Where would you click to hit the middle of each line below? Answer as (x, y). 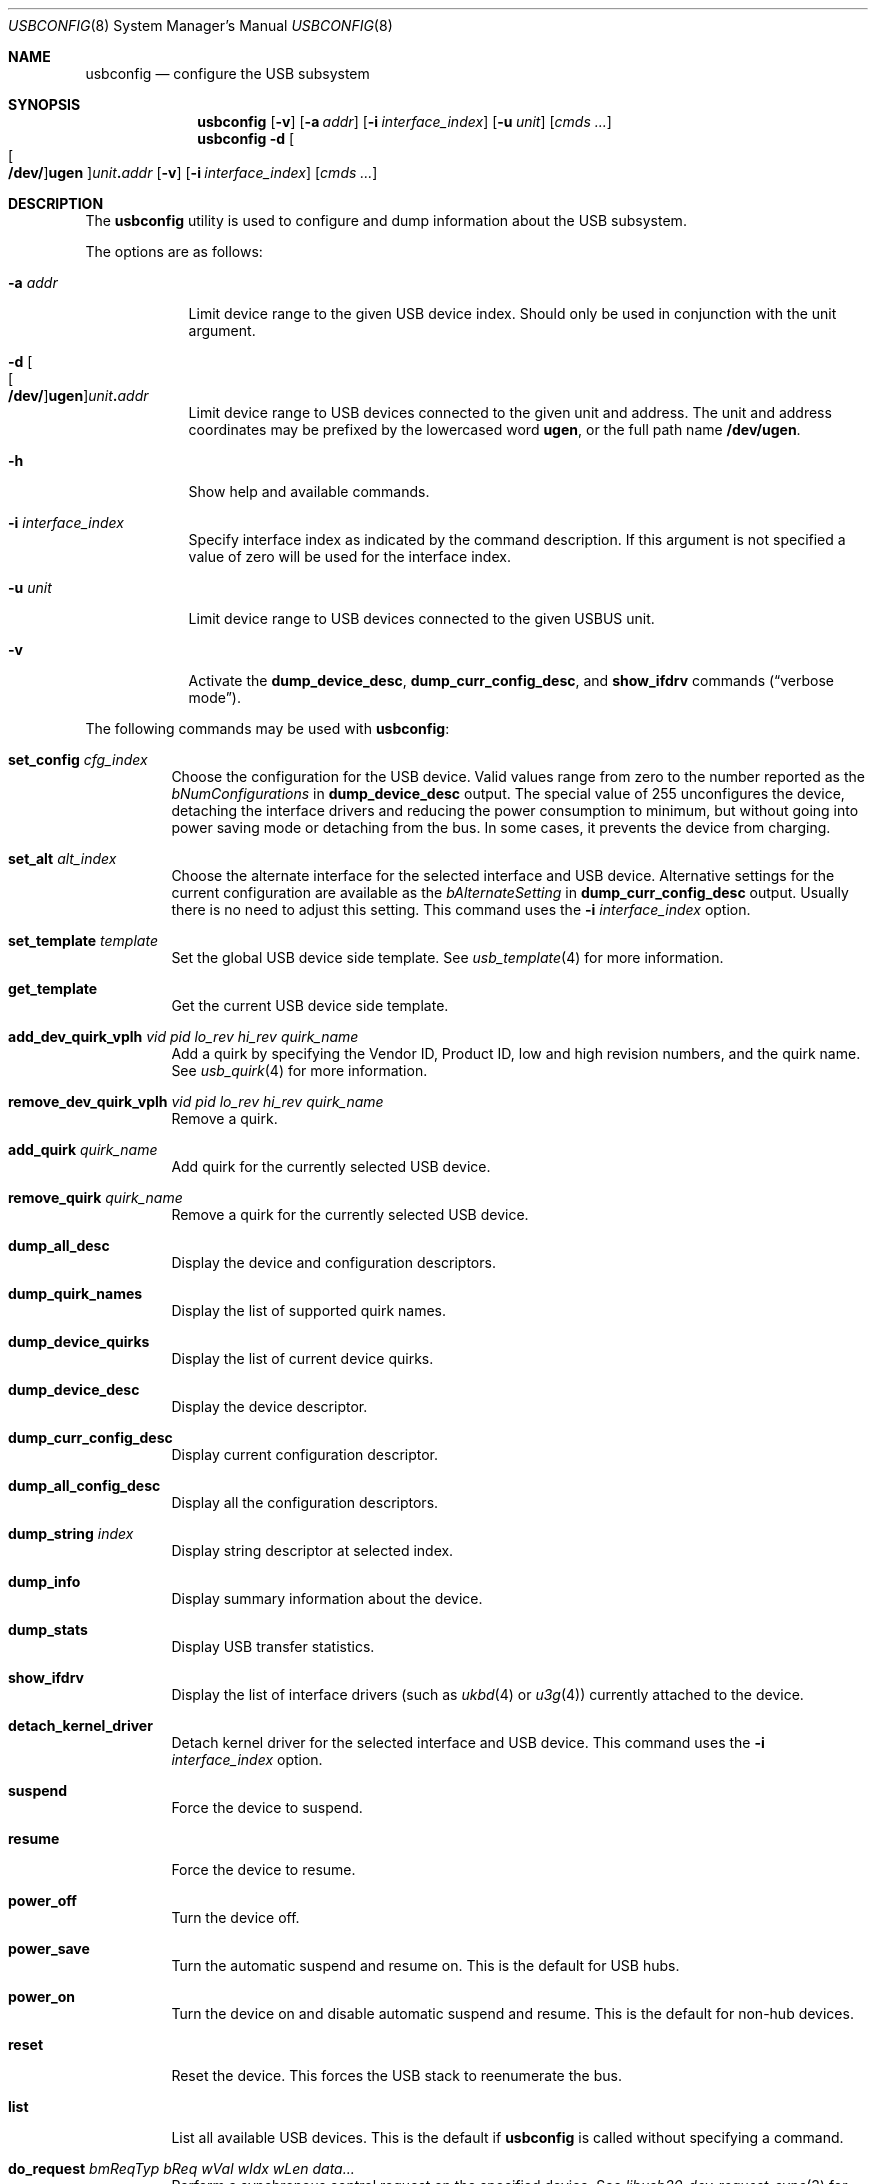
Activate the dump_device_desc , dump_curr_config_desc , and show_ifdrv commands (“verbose (511, 680)
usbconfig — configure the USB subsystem (227, 73)
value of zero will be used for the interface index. (349, 556)
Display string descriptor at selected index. (312, 1550)
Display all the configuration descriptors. (305, 1502)
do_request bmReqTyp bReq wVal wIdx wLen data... (181, 2168)
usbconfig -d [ (246, 138)
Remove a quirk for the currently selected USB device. (350, 1214)
